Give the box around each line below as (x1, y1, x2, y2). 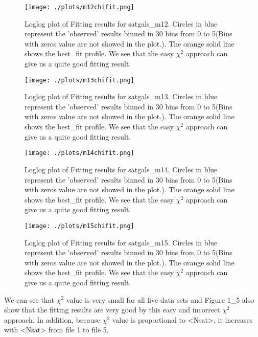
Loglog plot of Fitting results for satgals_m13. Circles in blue (25, 91, 218, 102)
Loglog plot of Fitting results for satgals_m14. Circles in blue (25, 164, 218, 174)
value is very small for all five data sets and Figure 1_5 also (66, 294, 254, 305)
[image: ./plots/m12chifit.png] (25, 4, 134, 11)
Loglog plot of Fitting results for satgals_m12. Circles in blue (25, 18, 218, 29)
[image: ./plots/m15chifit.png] (25, 222, 134, 230)
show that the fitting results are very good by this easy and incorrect (4, 304, 220, 315)
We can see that (4, 294, 55, 305)
